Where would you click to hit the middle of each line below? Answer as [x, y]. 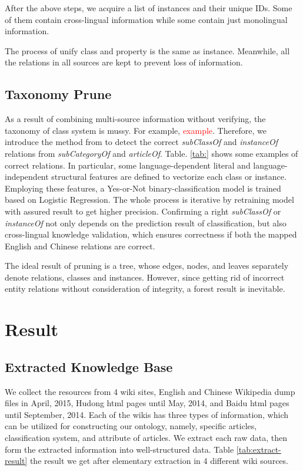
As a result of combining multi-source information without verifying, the [135, 119]
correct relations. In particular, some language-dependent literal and [128, 165]
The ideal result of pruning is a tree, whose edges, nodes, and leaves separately [147, 266]
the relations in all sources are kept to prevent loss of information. [124, 62]
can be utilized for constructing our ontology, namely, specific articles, [131, 426]
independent [27, 177]
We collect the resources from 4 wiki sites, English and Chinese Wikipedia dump [150, 391]
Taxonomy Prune [58, 94]
